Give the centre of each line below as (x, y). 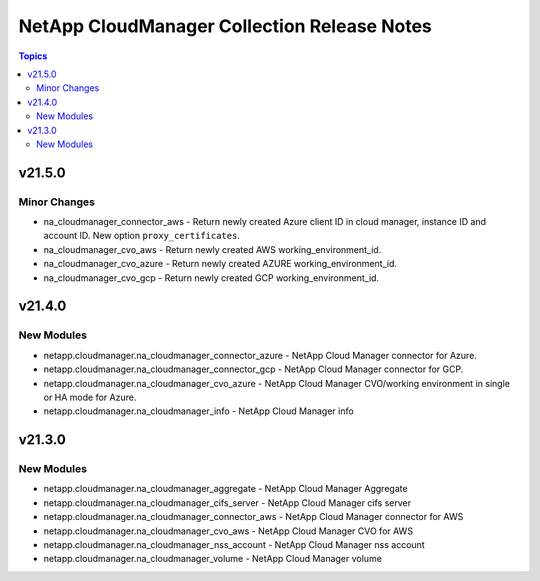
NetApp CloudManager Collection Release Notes (225, 26)
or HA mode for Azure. (90, 397)
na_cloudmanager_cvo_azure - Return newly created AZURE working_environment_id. (220, 264)
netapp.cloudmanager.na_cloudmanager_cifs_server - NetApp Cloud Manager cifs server (227, 502)
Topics (33, 56)
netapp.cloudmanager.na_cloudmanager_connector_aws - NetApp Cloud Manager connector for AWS (253, 517)
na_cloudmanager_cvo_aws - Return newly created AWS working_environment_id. (212, 249)
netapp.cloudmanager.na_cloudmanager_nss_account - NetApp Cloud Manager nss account (234, 545)
